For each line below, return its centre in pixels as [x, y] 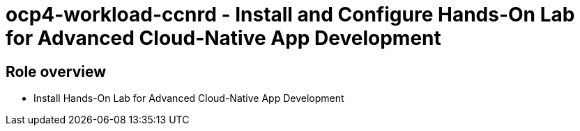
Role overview [56, 71]
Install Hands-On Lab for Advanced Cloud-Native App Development [189, 98]
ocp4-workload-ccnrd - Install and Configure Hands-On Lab [290, 15]
